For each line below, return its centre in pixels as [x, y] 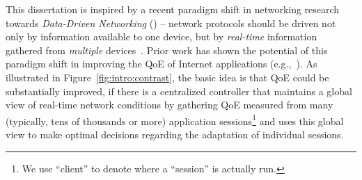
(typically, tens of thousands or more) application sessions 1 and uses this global [175, 120]
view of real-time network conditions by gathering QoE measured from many [170, 105]
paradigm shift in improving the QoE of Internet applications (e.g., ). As [162, 64]
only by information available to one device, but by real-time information [162, 36]
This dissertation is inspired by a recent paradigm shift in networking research [173, 9]
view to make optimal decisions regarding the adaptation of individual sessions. [175, 134]
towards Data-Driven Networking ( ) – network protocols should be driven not [171, 23]
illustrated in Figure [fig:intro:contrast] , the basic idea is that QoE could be [167, 77]
